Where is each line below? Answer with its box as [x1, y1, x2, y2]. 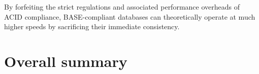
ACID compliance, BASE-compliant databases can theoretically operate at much [4, 11, 255, 22]
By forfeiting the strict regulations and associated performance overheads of [4, 2, 240, 12]
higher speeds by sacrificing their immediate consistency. [4, 21, 180, 32]
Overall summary [4, 50, 127, 71]
